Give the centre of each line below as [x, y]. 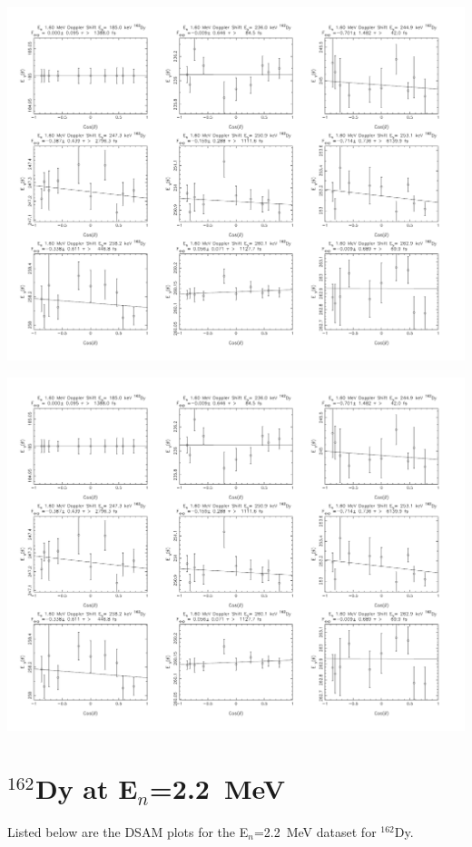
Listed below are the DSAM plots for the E [128, 831]
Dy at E [86, 788]
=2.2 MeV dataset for [315, 831]
